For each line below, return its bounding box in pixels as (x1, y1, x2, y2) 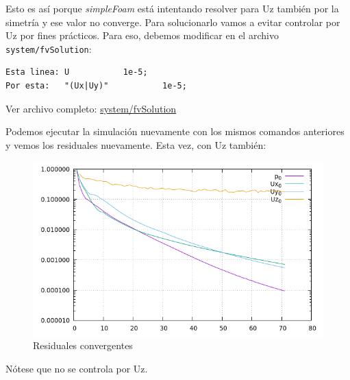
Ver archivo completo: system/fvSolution (5, 101, 177, 115)
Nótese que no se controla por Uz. (5, 361, 148, 375)
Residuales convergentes (33, 338, 133, 353)
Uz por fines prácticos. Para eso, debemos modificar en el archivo (5, 28, 279, 43)
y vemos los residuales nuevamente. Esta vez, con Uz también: (5, 137, 266, 152)
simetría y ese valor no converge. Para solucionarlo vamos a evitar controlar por (5, 14, 340, 29)
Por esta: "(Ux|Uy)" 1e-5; (5, 81, 187, 91)
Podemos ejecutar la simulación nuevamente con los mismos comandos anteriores (5, 124, 345, 139)
